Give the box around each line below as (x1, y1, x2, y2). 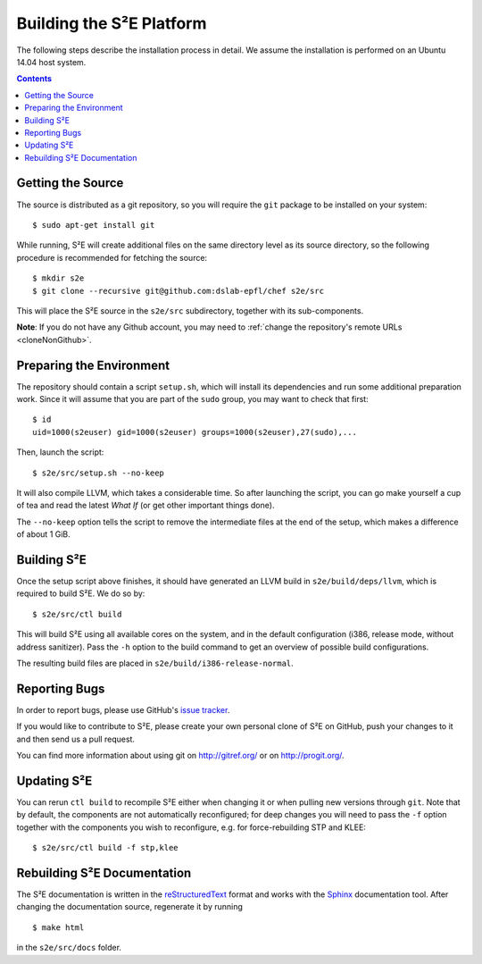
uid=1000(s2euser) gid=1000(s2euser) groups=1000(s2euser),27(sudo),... (32, 427, 357, 437)
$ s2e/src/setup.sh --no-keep (32, 467, 165, 478)
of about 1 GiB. (16, 529, 71, 540)
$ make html (32, 922, 85, 933)
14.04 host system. (16, 56, 87, 67)
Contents (16, 73, 53, 84)
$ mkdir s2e (32, 273, 85, 283)
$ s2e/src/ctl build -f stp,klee (32, 842, 179, 853)
